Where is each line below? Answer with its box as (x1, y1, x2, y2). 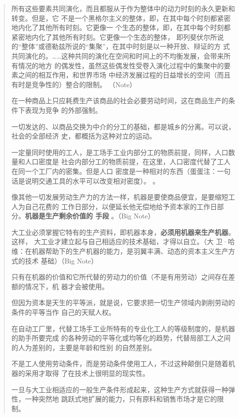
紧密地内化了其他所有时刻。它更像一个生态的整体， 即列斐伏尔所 (11, 31, 217, 42)
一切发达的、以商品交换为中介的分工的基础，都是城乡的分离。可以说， (11, 121, 235, 131)
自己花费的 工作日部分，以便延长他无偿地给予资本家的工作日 (25, 201, 217, 211)
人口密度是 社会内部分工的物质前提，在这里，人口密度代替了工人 (25, 156, 231, 167)
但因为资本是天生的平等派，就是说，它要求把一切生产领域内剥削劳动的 (11, 297, 235, 308)
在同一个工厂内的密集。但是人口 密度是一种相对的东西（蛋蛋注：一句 (11, 166, 231, 176)
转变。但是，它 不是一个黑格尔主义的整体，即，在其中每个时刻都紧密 (11, 13, 231, 23)
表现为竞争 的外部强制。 (25, 105, 102, 115)
